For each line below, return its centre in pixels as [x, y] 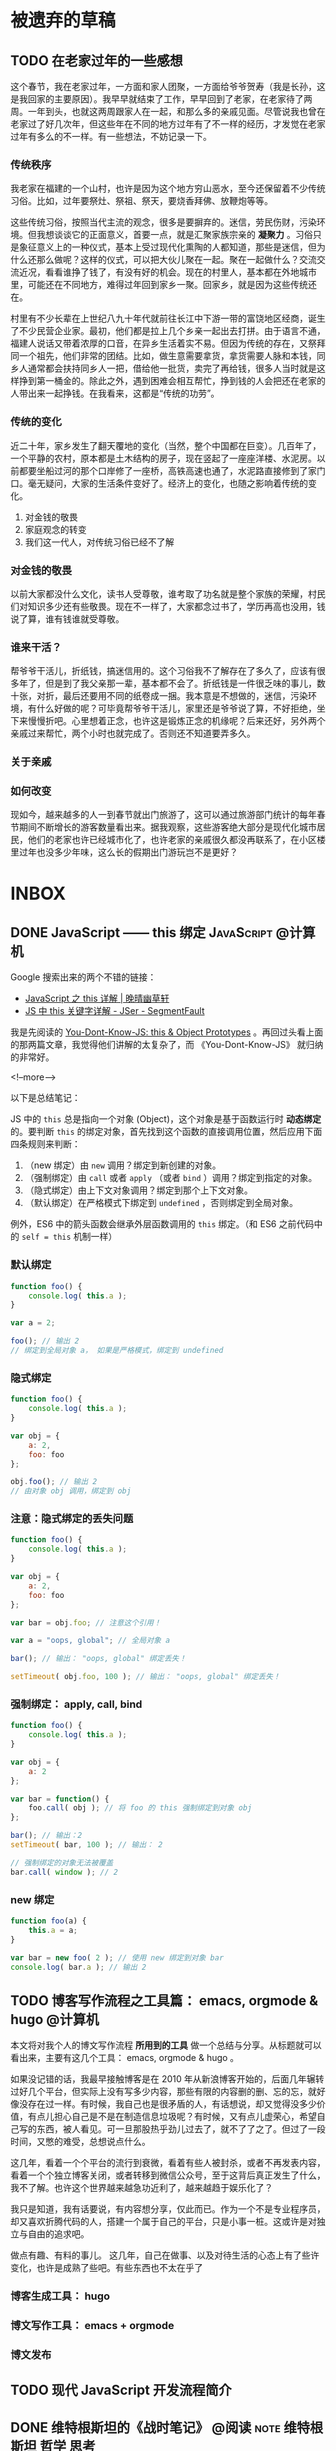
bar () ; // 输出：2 [46, 1836]
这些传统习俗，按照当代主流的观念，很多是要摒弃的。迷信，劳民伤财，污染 [163, 222]
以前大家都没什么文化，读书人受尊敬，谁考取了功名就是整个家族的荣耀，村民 [168, 593]
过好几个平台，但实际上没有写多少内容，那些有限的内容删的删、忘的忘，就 [163, 2092]
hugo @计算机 [55, 2019]
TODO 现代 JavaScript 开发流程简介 [121, 2390]
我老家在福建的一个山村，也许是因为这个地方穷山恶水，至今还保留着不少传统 [168, 188]
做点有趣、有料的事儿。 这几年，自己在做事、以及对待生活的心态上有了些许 [165, 2255]
